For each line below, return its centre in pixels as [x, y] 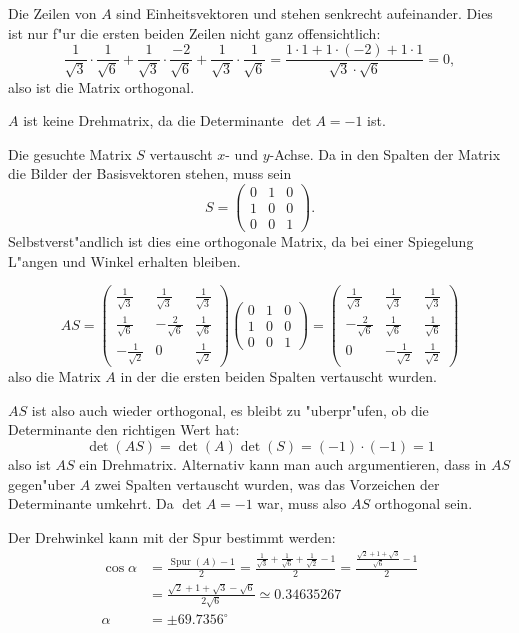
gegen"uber [42, 483]
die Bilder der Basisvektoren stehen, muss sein [150, 173]
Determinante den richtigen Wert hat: [124, 429]
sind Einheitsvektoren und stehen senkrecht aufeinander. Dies [304, 13]
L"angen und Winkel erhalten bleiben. [124, 260]
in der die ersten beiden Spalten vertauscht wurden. [279, 376]
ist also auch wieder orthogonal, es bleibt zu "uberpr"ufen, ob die [230, 409]
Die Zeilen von [52, 13]
